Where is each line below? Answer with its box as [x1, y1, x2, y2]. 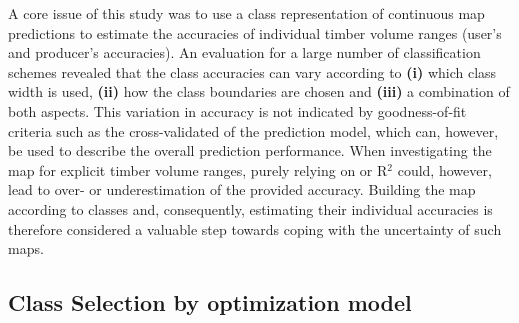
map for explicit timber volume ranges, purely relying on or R [8, 159, 388, 180]
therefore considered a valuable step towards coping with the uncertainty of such [8, 218, 502, 239]
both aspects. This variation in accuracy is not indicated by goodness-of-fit [8, 100, 467, 121]
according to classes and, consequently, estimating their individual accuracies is [8, 198, 493, 219]
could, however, [397, 159, 492, 180]
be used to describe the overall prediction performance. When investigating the [8, 140, 492, 161]
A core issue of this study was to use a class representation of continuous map [8, 3, 485, 23]
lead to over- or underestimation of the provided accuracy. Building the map [8, 179, 476, 200]
